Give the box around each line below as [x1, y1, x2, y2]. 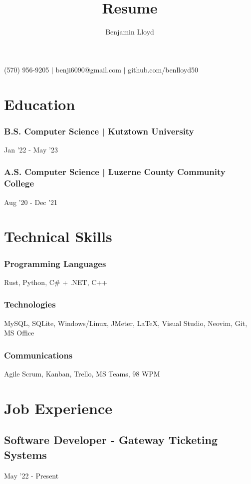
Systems [4, 446, 47, 462]
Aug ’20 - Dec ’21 [4, 196, 58, 207]
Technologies [4, 298, 56, 310]
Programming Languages [4, 257, 106, 269]
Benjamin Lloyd [105, 26, 154, 37]
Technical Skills [4, 226, 112, 246]
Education [4, 93, 75, 114]
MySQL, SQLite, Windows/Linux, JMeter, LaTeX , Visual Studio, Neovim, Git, [4, 317, 248, 328]
